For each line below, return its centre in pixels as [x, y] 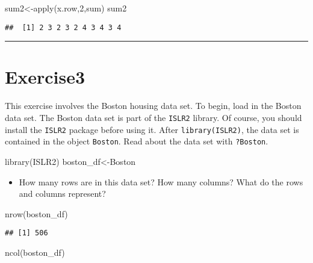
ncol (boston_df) [35, 252]
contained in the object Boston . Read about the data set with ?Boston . [137, 141]
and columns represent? [62, 193]
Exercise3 [45, 77]
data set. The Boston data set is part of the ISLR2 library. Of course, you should [153, 117]
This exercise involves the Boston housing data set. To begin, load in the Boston [153, 106]
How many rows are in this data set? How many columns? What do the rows [161, 181]
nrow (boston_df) [36, 213]
